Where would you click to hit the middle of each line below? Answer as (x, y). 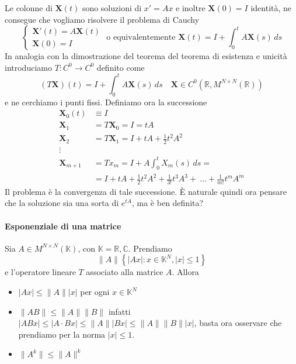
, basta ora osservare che (238, 323)
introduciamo (28, 67)
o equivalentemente (141, 38)
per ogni (95, 292)
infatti (119, 311)
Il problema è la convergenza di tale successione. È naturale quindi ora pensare (146, 191)
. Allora (185, 272)
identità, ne (271, 8)
